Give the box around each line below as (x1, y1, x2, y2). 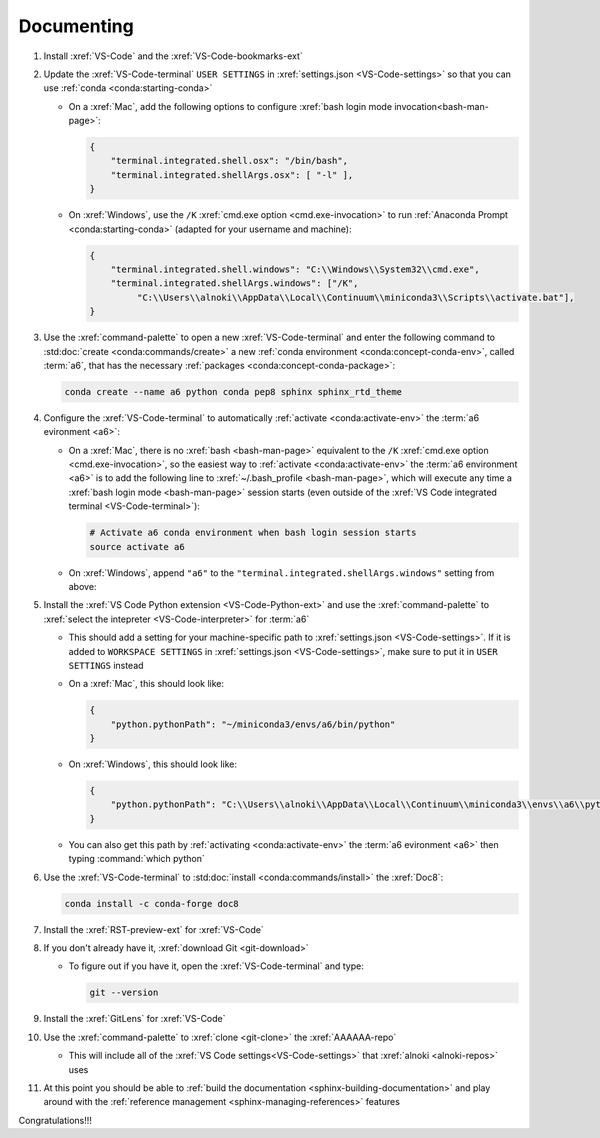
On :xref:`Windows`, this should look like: (68, 758, 237, 770)
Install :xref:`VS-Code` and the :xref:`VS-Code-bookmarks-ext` (43, 50, 304, 62)
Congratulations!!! (18, 1114, 92, 1126)
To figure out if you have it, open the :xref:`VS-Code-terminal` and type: (68, 960, 364, 972)
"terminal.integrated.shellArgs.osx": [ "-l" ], (110, 169, 354, 180)
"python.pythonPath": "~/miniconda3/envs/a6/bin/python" (110, 718, 396, 730)
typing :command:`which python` (68, 853, 205, 865)
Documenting (18, 15, 134, 37)
